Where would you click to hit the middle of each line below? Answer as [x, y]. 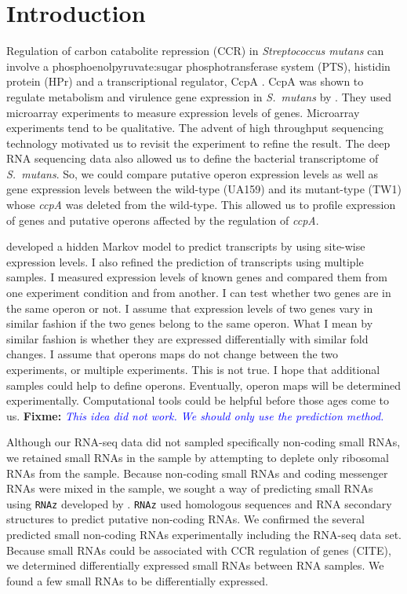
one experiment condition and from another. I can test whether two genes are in [199, 293]
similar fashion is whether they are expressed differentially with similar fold [187, 338]
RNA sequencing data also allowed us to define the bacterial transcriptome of [193, 158]
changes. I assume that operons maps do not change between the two [173, 354]
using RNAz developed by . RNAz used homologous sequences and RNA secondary [199, 503]
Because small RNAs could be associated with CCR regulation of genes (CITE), [199, 550]
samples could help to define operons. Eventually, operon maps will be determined [204, 385]
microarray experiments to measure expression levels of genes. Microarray [183, 112]
